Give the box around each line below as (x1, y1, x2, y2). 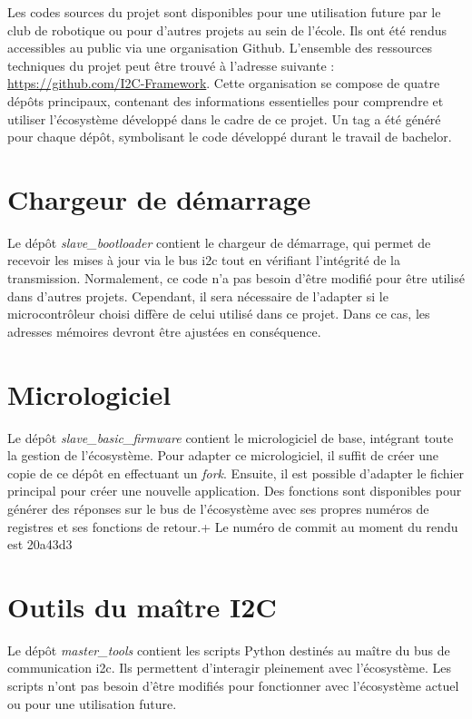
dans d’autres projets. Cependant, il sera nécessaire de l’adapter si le (7, 286, 388, 305)
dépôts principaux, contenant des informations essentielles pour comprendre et (7, 91, 444, 110)
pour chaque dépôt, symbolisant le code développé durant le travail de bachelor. (7, 127, 452, 146)
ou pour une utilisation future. (7, 694, 177, 713)
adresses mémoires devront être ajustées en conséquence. (7, 321, 321, 340)
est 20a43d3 (7, 535, 73, 554)
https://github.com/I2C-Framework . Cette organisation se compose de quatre (7, 74, 440, 93)
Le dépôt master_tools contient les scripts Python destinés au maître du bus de (7, 640, 450, 659)
